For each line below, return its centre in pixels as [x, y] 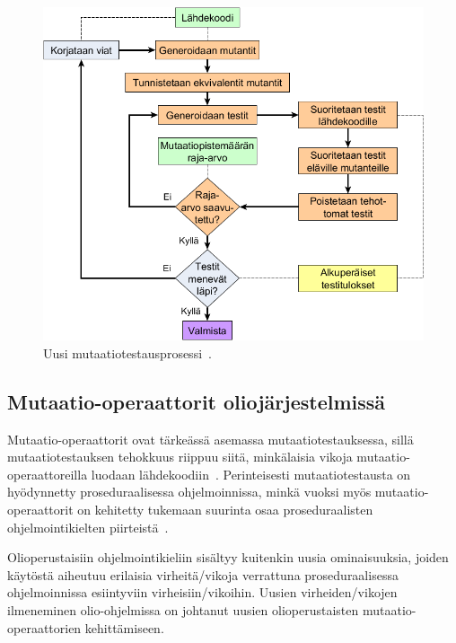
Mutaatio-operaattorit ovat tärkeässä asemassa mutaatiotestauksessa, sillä [210, 439]
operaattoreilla [48, 474]
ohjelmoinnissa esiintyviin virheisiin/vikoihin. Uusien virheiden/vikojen [202, 592]
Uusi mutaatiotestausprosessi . [127, 352]
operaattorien [44, 627]
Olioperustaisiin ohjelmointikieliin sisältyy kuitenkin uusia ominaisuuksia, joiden [228, 557]
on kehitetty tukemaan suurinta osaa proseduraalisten [225, 510]
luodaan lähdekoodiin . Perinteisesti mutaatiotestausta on [251, 474]
